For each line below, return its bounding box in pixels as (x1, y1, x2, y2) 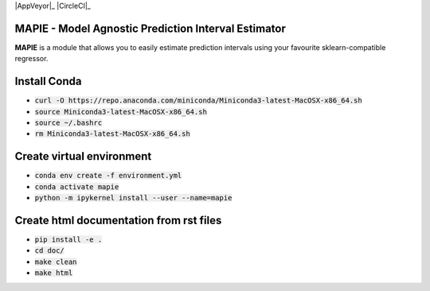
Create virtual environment (14, 149, 152, 163)
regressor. (14, 54, 49, 64)
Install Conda (14, 75, 82, 88)
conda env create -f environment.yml (34, 171, 182, 180)
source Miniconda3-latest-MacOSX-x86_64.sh (34, 107, 207, 116)
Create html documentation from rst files (14, 213, 222, 227)
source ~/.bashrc (34, 118, 103, 127)
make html (34, 269, 73, 277)
